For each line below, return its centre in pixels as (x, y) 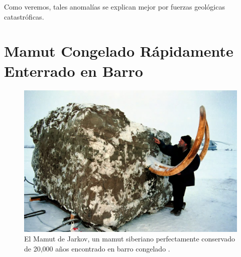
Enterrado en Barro (74, 71)
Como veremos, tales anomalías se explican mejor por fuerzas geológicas (114, 7)
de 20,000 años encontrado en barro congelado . (97, 249)
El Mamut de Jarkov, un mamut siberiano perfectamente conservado (130, 239)
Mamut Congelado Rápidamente (119, 51)
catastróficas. (24, 16)
